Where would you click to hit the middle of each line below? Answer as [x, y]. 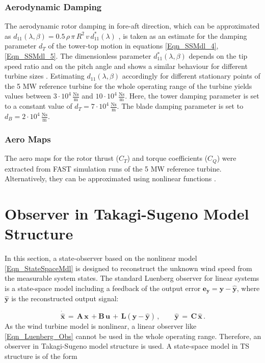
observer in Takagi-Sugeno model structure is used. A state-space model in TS [127, 346]
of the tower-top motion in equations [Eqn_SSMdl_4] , [133, 46]
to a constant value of [38, 106]
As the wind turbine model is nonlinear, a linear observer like [101, 326]
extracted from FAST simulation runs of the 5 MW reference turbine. [113, 168]
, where [248, 288]
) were [227, 158]
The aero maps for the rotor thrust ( [62, 158]
